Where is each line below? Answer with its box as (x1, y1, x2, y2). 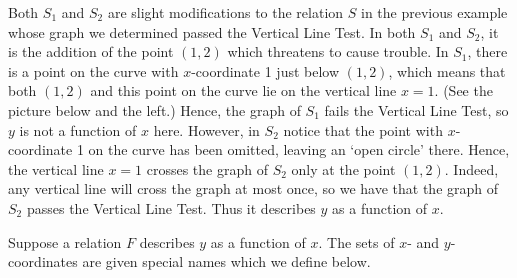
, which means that (388, 60, 506, 81)
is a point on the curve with (8, 60, 179, 81)
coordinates (8, 251, 78, 272)
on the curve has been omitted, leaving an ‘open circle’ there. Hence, (88, 139, 510, 160)
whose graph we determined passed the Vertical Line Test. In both (8, 21, 416, 42)
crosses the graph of (146, 158, 268, 179)
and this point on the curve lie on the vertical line (90, 80, 397, 101)
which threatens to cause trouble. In (227, 41, 449, 62)
